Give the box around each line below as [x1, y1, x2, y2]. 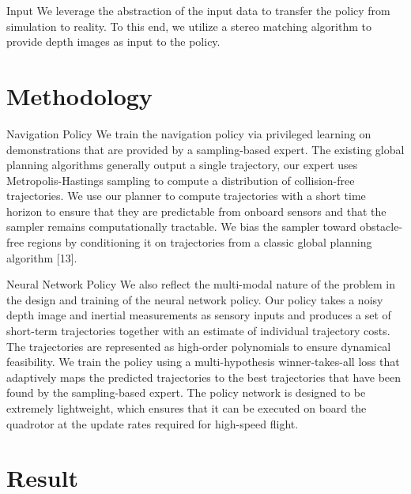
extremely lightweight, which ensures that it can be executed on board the [6, 400, 367, 416]
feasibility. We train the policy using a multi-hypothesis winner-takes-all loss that [6, 353, 400, 370]
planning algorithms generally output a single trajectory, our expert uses [6, 156, 358, 173]
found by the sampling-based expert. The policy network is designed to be [6, 384, 366, 401]
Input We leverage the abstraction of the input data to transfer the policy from [6, 2, 390, 18]
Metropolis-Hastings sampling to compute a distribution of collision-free [6, 172, 355, 188]
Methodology [6, 79, 153, 111]
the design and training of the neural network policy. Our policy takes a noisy [6, 291, 383, 307]
